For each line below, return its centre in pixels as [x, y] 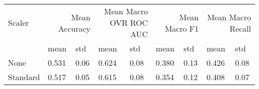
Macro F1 [182, 28]
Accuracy [74, 28]
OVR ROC [129, 22]
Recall [240, 28]
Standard [24, 77]
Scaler [18, 22]
